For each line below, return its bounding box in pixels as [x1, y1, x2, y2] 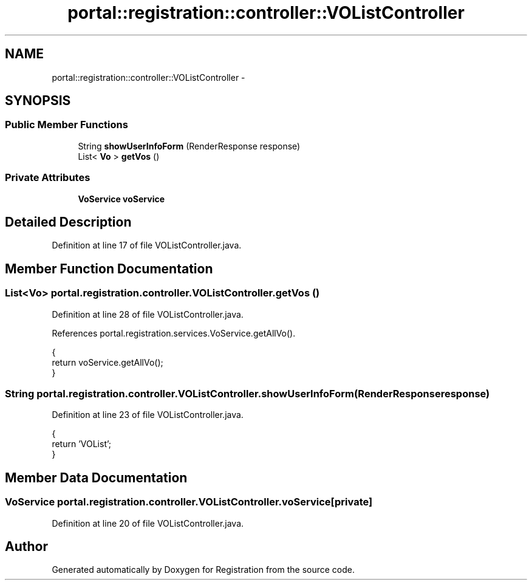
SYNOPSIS [5, 93, 71, 109]
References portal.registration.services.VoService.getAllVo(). [52, 327, 296, 338]
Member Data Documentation [5, 470, 188, 485]
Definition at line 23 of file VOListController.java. [52, 409, 244, 420]
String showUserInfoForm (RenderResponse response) [78, 140, 301, 151]
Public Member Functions [5, 118, 128, 131]
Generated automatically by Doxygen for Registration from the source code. [52, 564, 355, 575]
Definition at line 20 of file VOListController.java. [52, 518, 244, 529]
